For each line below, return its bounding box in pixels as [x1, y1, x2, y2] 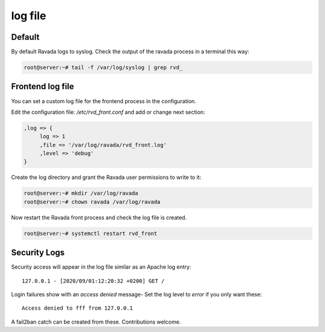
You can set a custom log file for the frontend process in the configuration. [11, 97, 197, 105]
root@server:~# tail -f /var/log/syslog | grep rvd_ [23, 64, 183, 71]
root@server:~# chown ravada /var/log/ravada [23, 198, 161, 205]
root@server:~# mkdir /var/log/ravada [23, 190, 138, 197]
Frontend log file [11, 81, 75, 92]
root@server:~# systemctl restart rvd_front [23, 230, 158, 237]
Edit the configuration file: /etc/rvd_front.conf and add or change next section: [11, 108, 205, 116]
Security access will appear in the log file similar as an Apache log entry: [11, 263, 191, 271]
